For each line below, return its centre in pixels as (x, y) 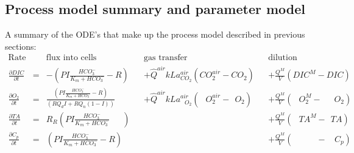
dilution (283, 58)
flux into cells (71, 58)
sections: (21, 46)
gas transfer (166, 58)
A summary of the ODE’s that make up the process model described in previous (155, 34)
